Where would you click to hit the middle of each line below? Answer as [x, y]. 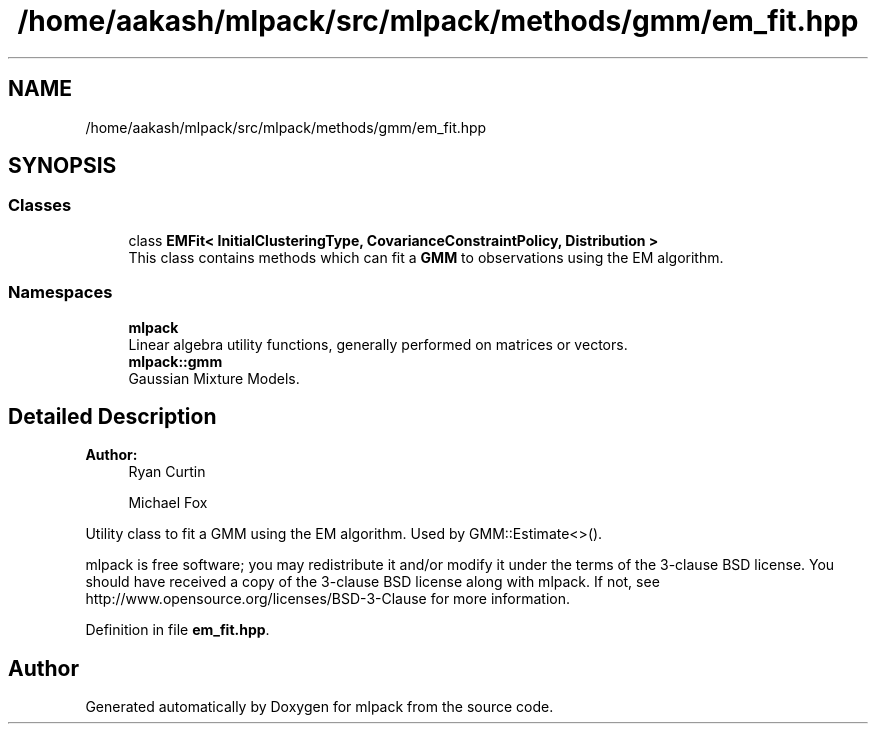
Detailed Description [112, 416]
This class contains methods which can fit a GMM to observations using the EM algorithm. [426, 257]
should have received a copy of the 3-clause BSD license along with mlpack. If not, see [372, 582]
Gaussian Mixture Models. [214, 378]
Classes [40, 205]
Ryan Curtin [167, 472]
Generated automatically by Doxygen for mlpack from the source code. [319, 707]
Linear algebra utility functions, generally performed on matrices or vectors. [378, 344]
